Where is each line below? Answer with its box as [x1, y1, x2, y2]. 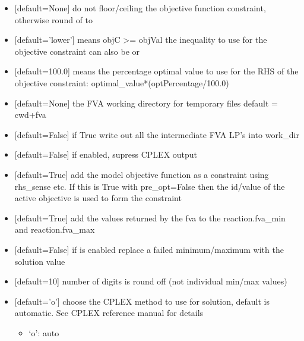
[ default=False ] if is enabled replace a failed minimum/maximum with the [14, 243, 284, 255]
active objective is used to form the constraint [14, 192, 182, 204]
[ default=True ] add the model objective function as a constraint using [14, 168, 269, 180]
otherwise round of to [14, 13, 93, 26]
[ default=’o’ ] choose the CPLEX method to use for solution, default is [14, 295, 270, 307]
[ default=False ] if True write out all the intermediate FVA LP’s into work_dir [14, 128, 299, 140]
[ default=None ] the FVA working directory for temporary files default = [14, 96, 278, 109]
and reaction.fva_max [14, 223, 95, 236]
